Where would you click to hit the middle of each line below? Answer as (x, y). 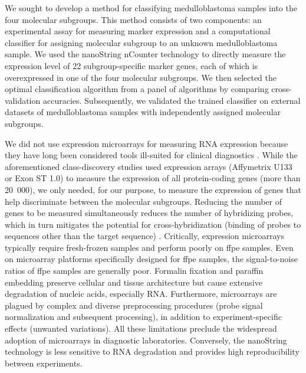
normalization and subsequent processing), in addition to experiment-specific (143, 317)
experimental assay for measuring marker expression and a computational (138, 31)
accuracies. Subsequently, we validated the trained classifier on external (172, 100)
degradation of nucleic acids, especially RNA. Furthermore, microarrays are (141, 294)
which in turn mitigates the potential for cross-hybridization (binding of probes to (153, 224)
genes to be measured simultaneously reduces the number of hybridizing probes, (149, 213)
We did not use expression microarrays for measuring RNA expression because (147, 143)
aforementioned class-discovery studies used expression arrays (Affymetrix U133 (149, 166)
